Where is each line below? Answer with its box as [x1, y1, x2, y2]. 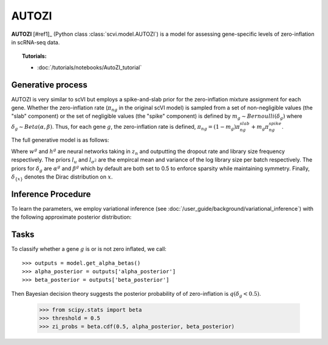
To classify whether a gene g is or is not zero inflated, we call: [11, 245, 167, 253]
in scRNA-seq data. [11, 38, 60, 46]
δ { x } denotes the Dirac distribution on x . [11, 173, 113, 182]
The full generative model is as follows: [11, 137, 109, 144]
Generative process [11, 80, 87, 90]
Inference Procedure [11, 189, 91, 199]
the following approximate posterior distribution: [11, 213, 132, 221]
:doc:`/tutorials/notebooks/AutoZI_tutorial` [37, 64, 142, 71]
